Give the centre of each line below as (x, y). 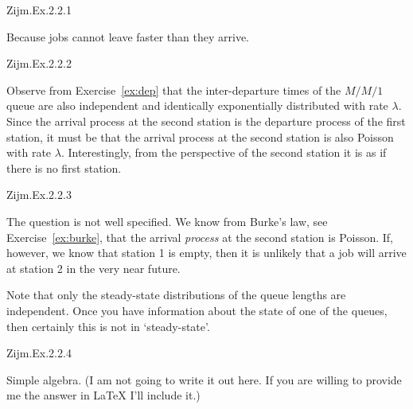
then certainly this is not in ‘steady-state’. (108, 326)
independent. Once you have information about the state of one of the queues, (197, 310)
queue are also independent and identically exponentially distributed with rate (197, 105)
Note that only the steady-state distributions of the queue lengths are (176, 295)
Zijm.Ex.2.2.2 (39, 63)
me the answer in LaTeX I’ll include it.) (103, 395)
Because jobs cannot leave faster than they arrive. (128, 36)
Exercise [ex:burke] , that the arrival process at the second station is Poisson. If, (200, 237)
